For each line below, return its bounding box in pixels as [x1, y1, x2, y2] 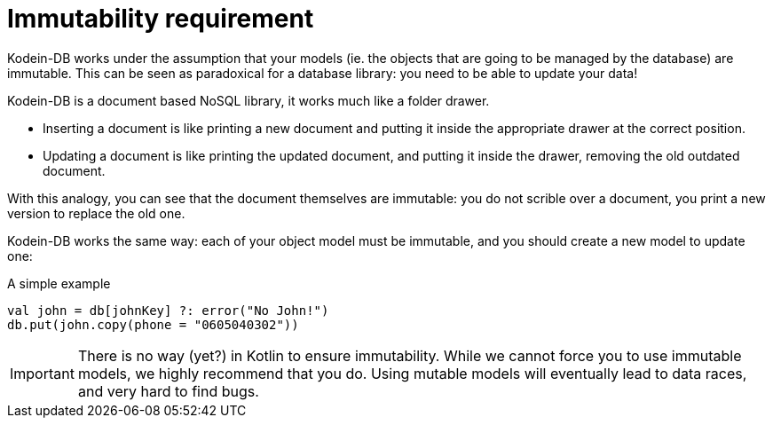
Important [10, 364, 75, 382]
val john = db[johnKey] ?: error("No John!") [7, 303, 329, 318]
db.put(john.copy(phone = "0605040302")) [7, 317, 299, 332]
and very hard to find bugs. [77, 382, 259, 400]
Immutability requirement [7, 4, 314, 34]
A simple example [7, 275, 111, 291]
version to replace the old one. [7, 205, 185, 221]
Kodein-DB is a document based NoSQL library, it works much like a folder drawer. [7, 92, 490, 108]
